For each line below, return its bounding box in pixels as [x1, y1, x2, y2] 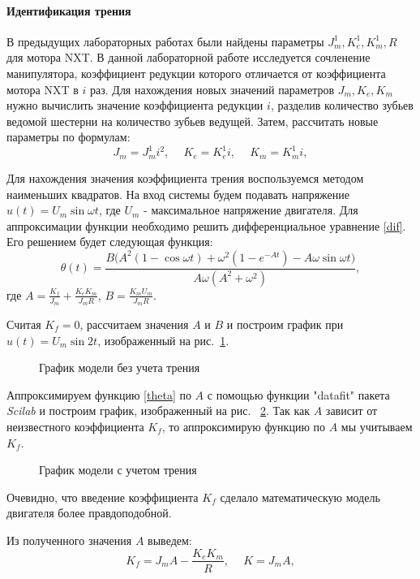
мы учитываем [341, 417, 413, 434]
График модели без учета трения [39, 359, 200, 376]
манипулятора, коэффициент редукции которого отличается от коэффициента [6, 64, 386, 81]
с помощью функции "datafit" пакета [207, 386, 390, 403]
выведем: [148, 531, 192, 548]
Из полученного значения [6, 531, 132, 548]
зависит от [325, 402, 378, 419]
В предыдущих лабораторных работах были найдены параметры [6, 32, 324, 50]
